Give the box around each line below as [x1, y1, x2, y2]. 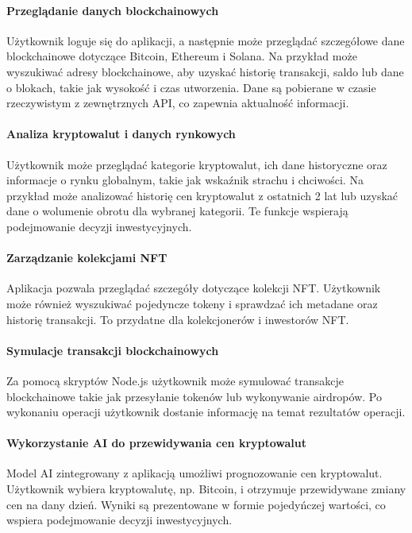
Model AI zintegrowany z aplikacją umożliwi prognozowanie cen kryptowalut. [6, 465, 383, 481]
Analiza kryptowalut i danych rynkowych [6, 126, 236, 142]
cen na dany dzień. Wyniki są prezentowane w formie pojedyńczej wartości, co [6, 496, 386, 512]
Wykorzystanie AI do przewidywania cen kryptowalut [6, 435, 306, 451]
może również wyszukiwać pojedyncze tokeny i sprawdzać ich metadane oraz [6, 295, 378, 311]
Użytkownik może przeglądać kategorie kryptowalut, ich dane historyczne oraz [6, 156, 387, 172]
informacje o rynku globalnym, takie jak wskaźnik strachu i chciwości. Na [6, 172, 364, 188]
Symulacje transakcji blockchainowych [6, 342, 219, 358]
